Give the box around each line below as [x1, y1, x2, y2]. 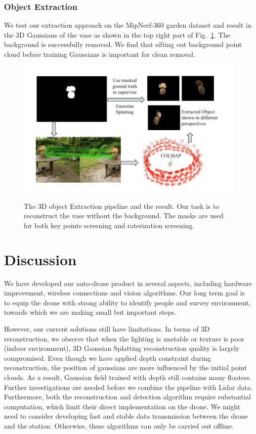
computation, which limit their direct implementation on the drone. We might [4, 401, 241, 411]
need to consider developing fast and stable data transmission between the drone [4, 411, 248, 421]
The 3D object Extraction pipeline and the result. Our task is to [24, 200, 219, 211]
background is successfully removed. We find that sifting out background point [4, 39, 242, 49]
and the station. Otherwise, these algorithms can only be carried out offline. [4, 420, 234, 431]
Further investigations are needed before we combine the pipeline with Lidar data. [4, 382, 253, 392]
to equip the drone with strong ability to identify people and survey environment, [4, 297, 251, 307]
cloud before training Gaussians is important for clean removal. [4, 49, 195, 59]
